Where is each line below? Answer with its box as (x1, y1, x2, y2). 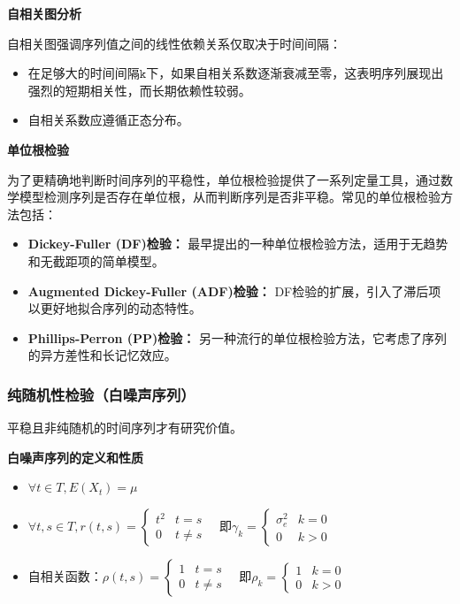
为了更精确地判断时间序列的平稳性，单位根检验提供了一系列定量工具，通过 (7, 170, 441, 188)
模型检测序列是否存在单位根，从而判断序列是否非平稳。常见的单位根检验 (19, 187, 441, 206)
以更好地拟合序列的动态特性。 (27, 299, 202, 317)
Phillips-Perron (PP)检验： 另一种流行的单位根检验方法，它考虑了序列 (27, 328, 448, 347)
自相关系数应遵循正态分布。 (27, 111, 189, 129)
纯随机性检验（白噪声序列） (7, 383, 195, 405)
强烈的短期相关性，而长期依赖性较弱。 (27, 80, 251, 99)
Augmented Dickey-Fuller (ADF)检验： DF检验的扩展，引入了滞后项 (27, 281, 441, 300)
